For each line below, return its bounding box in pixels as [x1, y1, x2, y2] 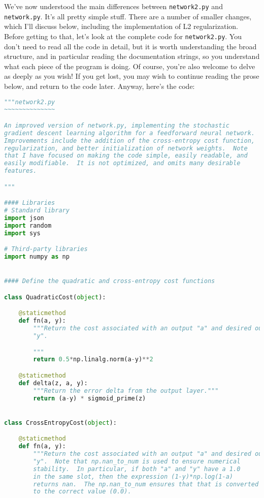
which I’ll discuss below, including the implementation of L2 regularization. [4, 21, 238, 32]
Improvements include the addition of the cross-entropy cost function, [4, 137, 255, 144]
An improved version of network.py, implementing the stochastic [4, 121, 229, 129]
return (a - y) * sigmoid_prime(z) [33, 394, 146, 402]
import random [4, 222, 52, 229]
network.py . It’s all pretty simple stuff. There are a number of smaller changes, [4, 11, 252, 21]
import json [4, 214, 44, 222]
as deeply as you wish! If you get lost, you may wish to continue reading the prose [4, 71, 259, 81]
